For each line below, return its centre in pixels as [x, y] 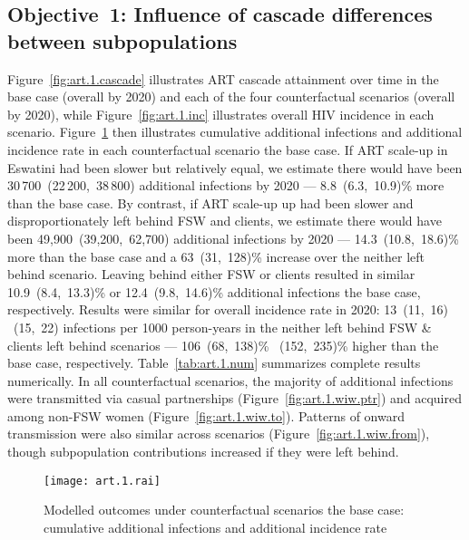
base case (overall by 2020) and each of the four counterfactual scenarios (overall [231, 96]
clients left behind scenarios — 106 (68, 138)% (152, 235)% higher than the [223, 345]
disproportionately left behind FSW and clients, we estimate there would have [225, 221]
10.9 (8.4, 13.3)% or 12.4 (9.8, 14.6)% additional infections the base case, [214, 291]
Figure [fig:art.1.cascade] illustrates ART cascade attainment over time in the [223, 78]
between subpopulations [122, 40]
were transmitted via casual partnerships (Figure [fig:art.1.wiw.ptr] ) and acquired [235, 398]
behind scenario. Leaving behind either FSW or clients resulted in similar [211, 274]
